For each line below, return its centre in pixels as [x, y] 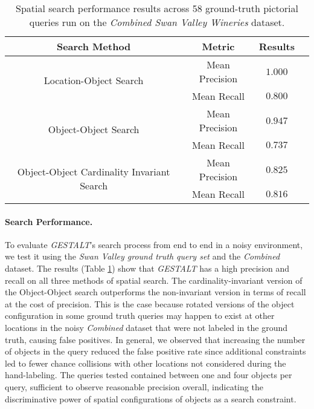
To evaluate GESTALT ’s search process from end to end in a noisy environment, [154, 244]
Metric [218, 46]
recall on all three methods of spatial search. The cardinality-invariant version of [154, 280]
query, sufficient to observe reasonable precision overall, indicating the [134, 386]
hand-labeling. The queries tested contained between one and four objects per [149, 375]
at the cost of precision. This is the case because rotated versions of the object [150, 303]
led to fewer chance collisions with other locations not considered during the [146, 363]
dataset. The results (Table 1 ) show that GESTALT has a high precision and [147, 268]
